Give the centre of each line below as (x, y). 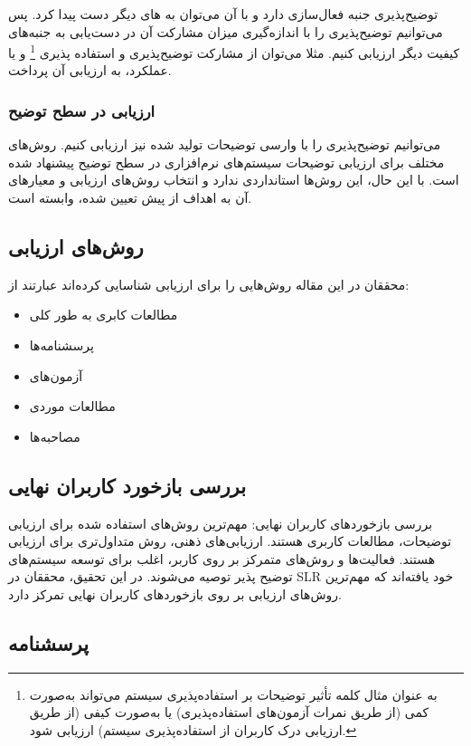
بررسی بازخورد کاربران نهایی (127, 485)
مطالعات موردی (72, 406)
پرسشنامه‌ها (61, 345)
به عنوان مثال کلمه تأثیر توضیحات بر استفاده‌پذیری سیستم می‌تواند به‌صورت (233, 694)
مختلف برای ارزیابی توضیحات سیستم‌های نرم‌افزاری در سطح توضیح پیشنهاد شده (226, 162)
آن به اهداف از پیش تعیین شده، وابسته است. (130, 198)
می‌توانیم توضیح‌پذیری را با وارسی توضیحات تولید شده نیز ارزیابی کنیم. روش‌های (225, 144)
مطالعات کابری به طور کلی (104, 315)
